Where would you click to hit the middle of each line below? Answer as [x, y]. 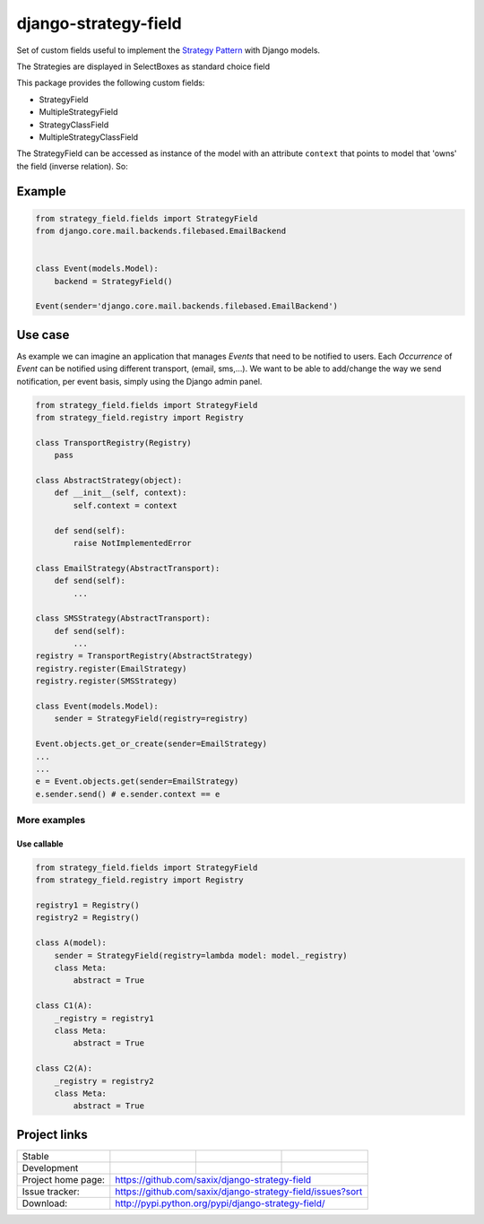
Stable [35, 1156]
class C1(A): [64, 1006]
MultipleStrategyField [78, 112]
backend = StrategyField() [114, 281]
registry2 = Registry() [88, 918]
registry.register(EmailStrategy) [111, 668]
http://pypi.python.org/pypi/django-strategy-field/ [220, 1203]
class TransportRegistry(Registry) [113, 443]
